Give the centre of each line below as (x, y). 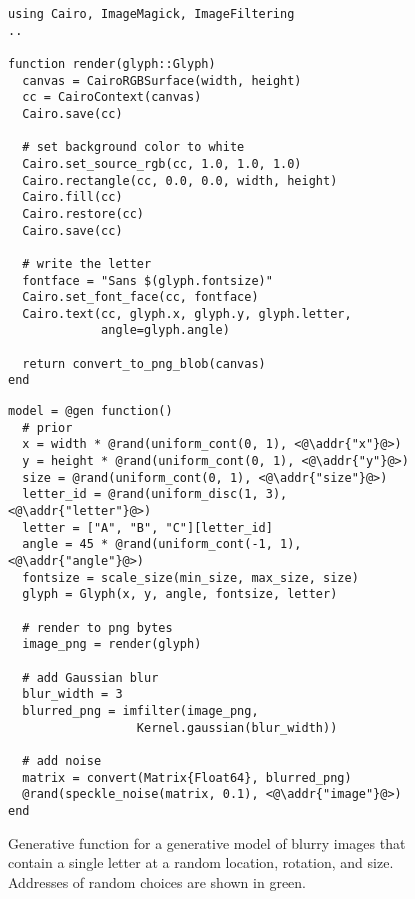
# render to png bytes (97, 627)
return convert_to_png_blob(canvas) (144, 363)
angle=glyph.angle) (165, 330)
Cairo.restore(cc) (83, 213)
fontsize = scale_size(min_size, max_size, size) (190, 577)
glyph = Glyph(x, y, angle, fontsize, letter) (180, 594)
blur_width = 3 (72, 694)
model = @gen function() (90, 411)
